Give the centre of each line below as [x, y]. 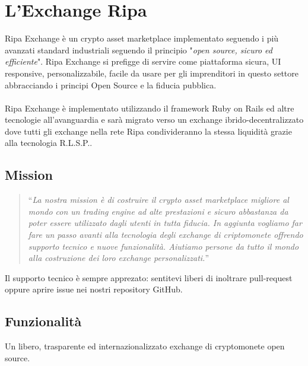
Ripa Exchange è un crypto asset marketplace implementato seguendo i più [142, 38]
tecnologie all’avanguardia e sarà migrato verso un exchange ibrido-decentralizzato [154, 120]
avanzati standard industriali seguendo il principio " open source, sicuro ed [139, 50]
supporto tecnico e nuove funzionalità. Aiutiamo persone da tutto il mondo [163, 246]
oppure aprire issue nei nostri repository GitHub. [94, 289]
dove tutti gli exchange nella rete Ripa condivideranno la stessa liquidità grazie [148, 131]
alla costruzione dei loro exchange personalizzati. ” [119, 258]
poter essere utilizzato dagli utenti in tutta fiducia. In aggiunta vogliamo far [165, 223]
